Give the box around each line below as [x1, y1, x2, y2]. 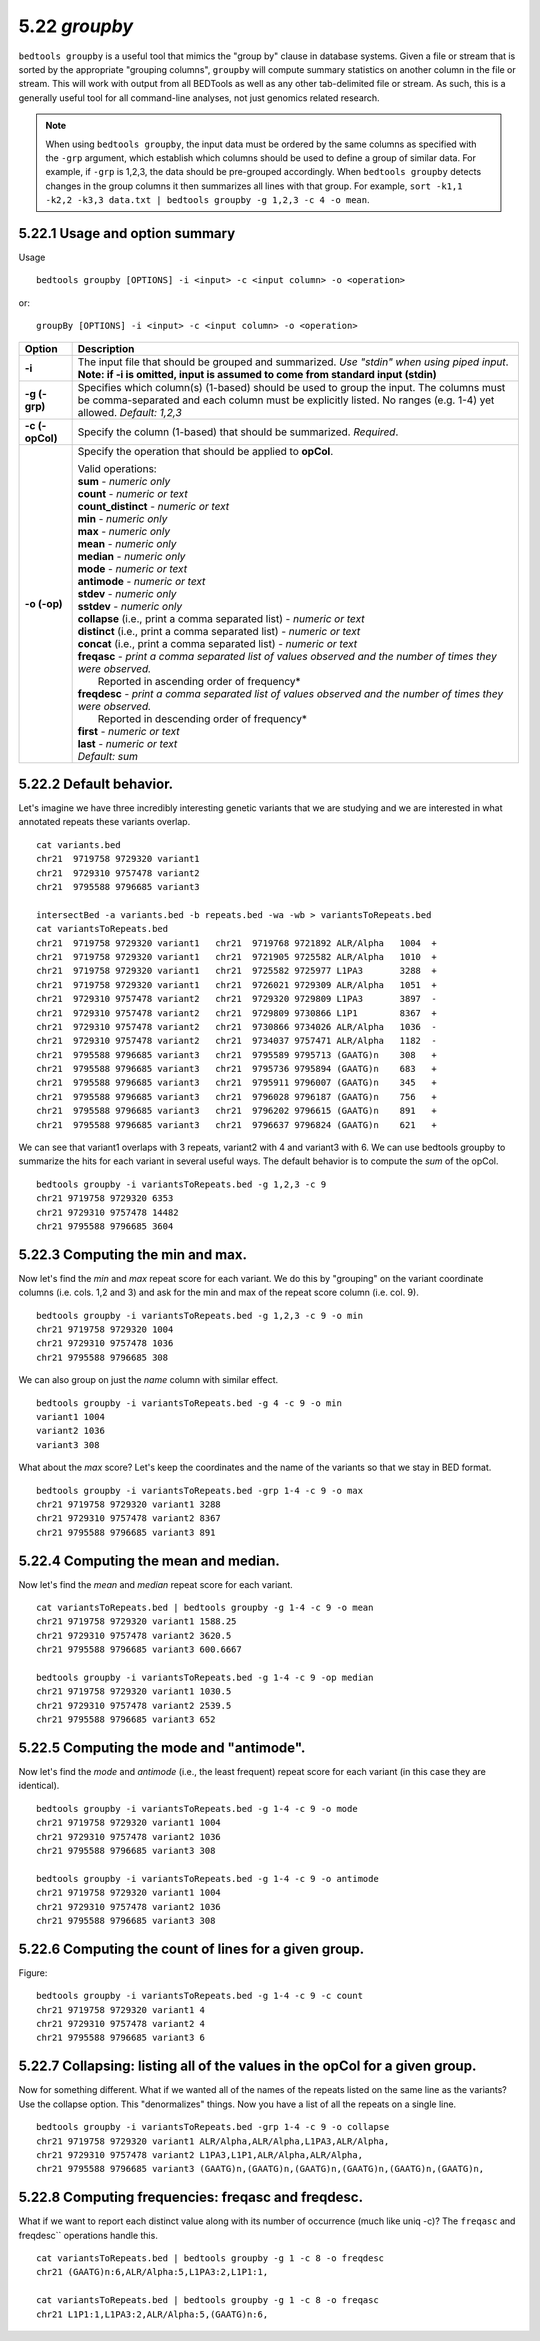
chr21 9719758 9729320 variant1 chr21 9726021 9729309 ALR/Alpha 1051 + [36, 979, 437, 990]
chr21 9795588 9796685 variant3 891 [36, 1526, 216, 1538]
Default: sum [77, 749, 139, 763]
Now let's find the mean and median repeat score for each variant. [18, 1578, 294, 1590]
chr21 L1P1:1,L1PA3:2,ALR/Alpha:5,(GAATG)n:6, [36, 2308, 269, 2320]
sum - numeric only [77, 474, 171, 488]
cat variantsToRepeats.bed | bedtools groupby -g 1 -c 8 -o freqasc [36, 2295, 379, 2306]
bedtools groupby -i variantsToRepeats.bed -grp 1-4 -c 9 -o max [36, 1485, 364, 1496]
